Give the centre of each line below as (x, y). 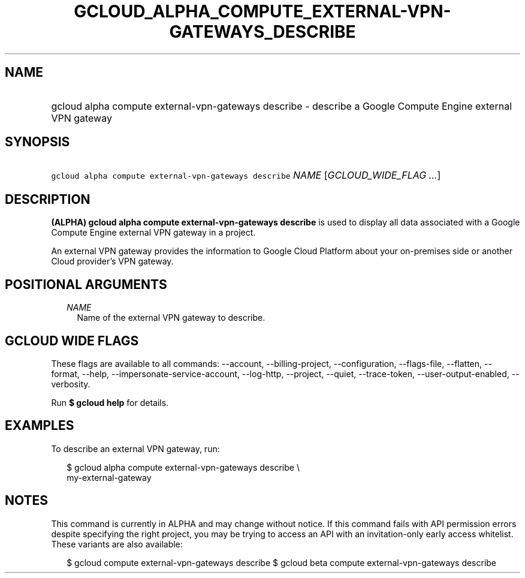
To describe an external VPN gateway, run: (135, 448)
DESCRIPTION (48, 199)
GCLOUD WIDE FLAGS (72, 341)
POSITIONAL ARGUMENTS (86, 284)
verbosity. (71, 384)
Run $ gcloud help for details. (110, 402)
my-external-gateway (109, 477)
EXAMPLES (40, 426)
